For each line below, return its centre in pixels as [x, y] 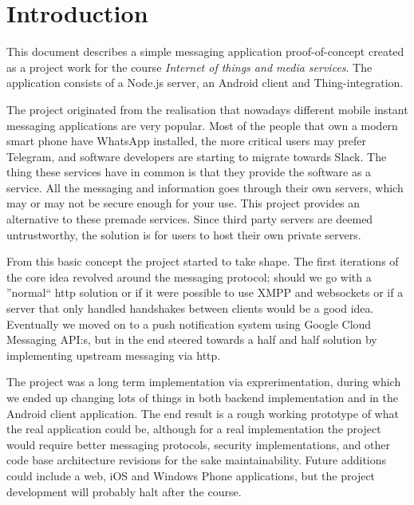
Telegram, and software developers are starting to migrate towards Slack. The [197, 156]
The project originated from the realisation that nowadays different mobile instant [207, 109]
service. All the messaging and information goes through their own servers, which [205, 187]
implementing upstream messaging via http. [114, 355]
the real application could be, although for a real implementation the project [194, 429]
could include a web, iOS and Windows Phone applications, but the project [191, 475]
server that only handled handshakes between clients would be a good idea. [190, 308]
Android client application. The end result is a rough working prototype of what [203, 413]
